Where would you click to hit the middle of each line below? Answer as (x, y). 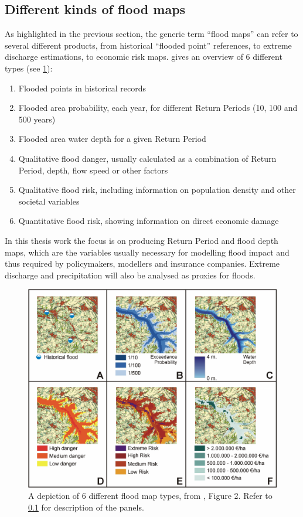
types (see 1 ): (29, 68)
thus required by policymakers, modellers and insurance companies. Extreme (142, 263)
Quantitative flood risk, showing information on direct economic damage (149, 221)
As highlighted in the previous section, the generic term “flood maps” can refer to (151, 34)
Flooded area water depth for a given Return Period (112, 139)
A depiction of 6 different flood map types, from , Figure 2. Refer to (150, 496)
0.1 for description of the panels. (86, 507)
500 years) (37, 119)
